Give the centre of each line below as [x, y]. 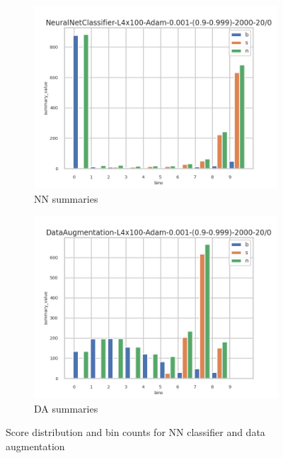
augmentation [35, 446]
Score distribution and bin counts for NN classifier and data [135, 432]
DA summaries [66, 408]
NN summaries [66, 198]
